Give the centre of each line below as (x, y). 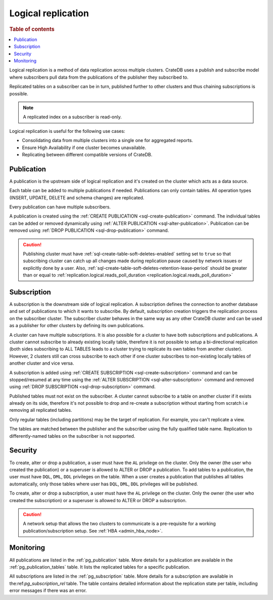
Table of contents (32, 29)
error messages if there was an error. (48, 590)
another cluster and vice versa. (42, 363)
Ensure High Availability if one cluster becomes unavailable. (84, 148)
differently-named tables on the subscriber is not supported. (72, 436)
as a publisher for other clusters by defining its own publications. (77, 326)
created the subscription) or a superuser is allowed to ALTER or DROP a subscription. (98, 500)
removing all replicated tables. (41, 410)
